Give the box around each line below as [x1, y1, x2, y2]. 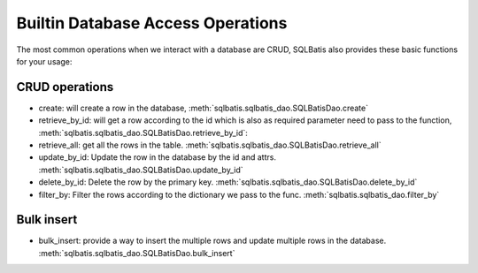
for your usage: [16, 56, 73, 66]
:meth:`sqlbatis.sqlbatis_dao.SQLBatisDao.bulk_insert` [38, 247, 235, 258]
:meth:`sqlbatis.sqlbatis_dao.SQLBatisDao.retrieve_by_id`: [38, 127, 248, 138]
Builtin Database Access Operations [16, 13, 288, 33]
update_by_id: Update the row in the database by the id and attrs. [38, 152, 276, 163]
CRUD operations [16, 80, 114, 95]
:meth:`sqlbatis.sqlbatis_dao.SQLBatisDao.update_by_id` [38, 164, 243, 175]
